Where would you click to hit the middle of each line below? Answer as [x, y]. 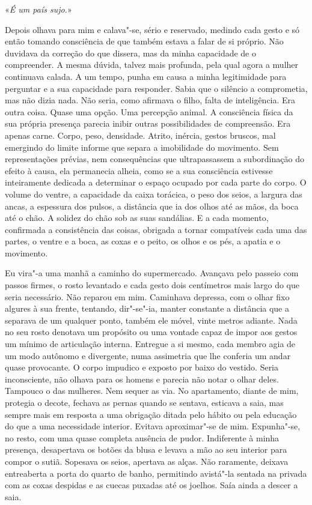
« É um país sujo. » [38, 9]
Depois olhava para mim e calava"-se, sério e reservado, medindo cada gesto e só [152, 29]
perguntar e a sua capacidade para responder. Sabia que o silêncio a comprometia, [156, 88]
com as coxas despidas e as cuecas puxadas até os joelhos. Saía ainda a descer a [151, 485]
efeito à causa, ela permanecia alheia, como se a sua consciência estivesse [139, 170]
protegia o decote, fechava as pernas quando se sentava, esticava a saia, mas [144, 402]
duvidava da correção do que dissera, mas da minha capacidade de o [130, 53]
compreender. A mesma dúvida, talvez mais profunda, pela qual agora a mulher [152, 65]
